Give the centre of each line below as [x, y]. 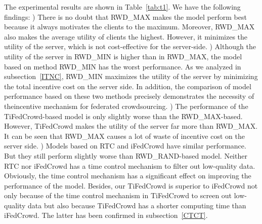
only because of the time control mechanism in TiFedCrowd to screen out [118, 195]
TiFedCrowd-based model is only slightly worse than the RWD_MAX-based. [123, 116]
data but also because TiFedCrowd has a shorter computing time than [137, 205]
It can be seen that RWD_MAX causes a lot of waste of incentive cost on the [124, 136]
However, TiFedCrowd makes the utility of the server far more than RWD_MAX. [131, 126]
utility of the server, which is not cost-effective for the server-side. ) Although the [130, 46]
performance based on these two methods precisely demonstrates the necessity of [129, 96]
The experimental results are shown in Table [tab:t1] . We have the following [122, 7]
